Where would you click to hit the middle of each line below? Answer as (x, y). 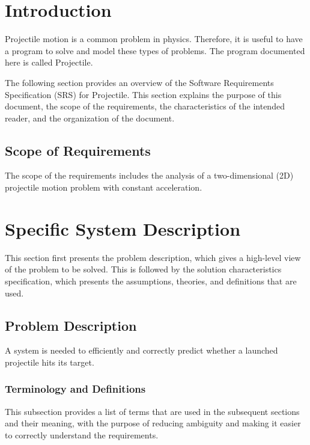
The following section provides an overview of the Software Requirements (139, 82)
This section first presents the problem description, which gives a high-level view (153, 257)
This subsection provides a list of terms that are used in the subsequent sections (152, 411)
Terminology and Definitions (75, 389)
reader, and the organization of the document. (90, 118)
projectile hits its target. (50, 362)
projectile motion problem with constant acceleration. (104, 187)
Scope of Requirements (78, 150)
